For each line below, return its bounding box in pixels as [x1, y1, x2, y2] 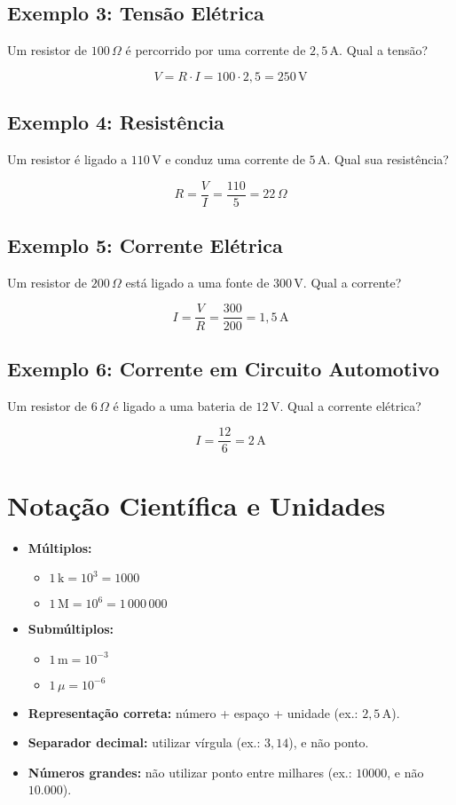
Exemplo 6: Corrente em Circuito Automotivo [7, 354, 440, 382]
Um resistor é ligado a [7, 150, 128, 168]
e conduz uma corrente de [165, 150, 305, 168]
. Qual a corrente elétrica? [279, 396, 421, 414]
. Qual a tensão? [339, 41, 428, 59]
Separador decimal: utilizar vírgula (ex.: [28, 733, 261, 752]
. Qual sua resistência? [326, 150, 449, 168]
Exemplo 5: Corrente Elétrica [7, 232, 283, 259]
